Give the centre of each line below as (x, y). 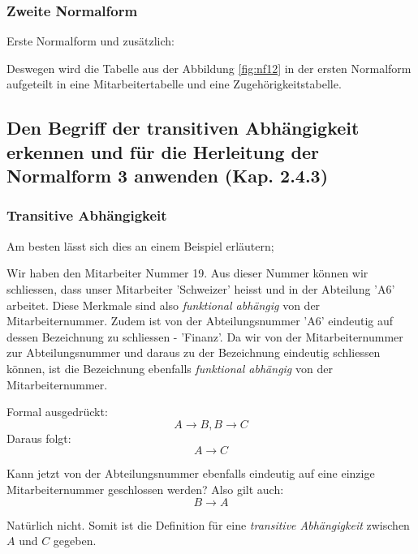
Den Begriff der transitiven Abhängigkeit (183, 128)
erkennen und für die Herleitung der (163, 151)
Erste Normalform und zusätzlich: (90, 41)
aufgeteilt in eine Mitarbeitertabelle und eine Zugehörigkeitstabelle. (174, 84)
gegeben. (75, 541)
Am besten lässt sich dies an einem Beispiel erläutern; (140, 245)
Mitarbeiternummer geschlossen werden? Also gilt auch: (145, 489)
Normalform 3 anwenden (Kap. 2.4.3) (168, 176)
